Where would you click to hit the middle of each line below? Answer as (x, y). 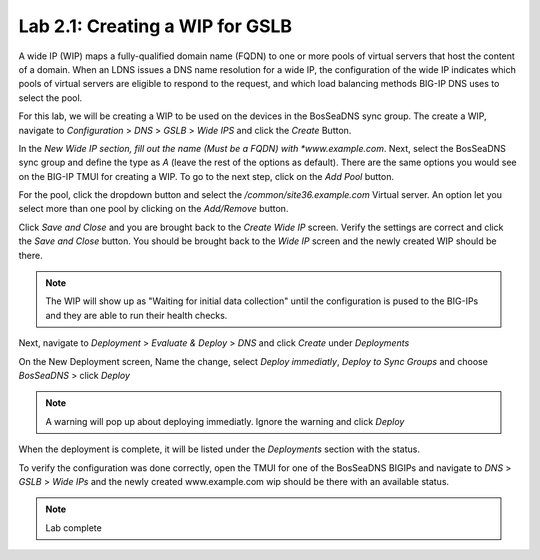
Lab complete (73, 527)
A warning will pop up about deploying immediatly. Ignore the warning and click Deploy (225, 421)
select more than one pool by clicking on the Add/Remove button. (153, 209)
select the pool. (50, 97)
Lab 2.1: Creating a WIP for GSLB (155, 26)
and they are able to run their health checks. (136, 315)
